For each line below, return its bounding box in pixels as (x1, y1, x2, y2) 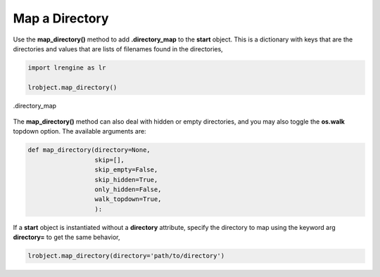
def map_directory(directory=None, (27, 146, 151, 154)
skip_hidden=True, (94, 176, 158, 183)
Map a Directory (13, 11, 109, 26)
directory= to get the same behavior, (13, 233, 120, 242)
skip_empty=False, (94, 166, 158, 174)
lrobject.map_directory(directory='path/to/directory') (27, 252, 225, 260)
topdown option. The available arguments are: (13, 127, 147, 136)
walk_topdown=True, (94, 195, 162, 203)
